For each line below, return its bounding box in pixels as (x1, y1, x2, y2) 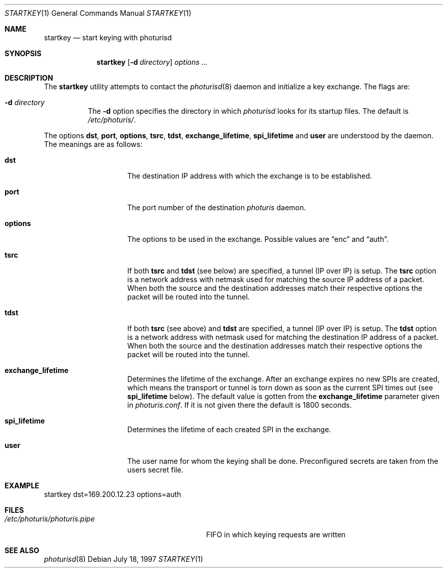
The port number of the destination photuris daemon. (127, 203, 306, 212)
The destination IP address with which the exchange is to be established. (127, 171, 372, 180)
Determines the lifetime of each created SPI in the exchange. (127, 425, 331, 434)
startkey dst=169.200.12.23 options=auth (44, 490, 181, 499)
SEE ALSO (5, 546, 39, 555)
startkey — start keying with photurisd (44, 33, 172, 42)
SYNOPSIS (5, 49, 42, 58)
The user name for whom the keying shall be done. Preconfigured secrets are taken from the (127, 457, 438, 465)
